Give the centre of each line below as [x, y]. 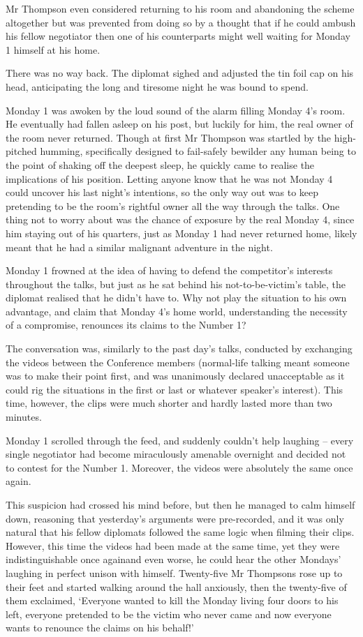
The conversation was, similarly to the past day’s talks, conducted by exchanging [179, 349]
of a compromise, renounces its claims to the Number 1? [126, 325]
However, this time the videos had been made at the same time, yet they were [173, 545]
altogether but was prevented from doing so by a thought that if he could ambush [181, 22]
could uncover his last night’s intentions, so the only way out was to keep [162, 192]
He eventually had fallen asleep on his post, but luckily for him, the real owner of [179, 124]
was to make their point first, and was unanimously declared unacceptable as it [175, 376]
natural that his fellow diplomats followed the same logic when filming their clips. [180, 532]
